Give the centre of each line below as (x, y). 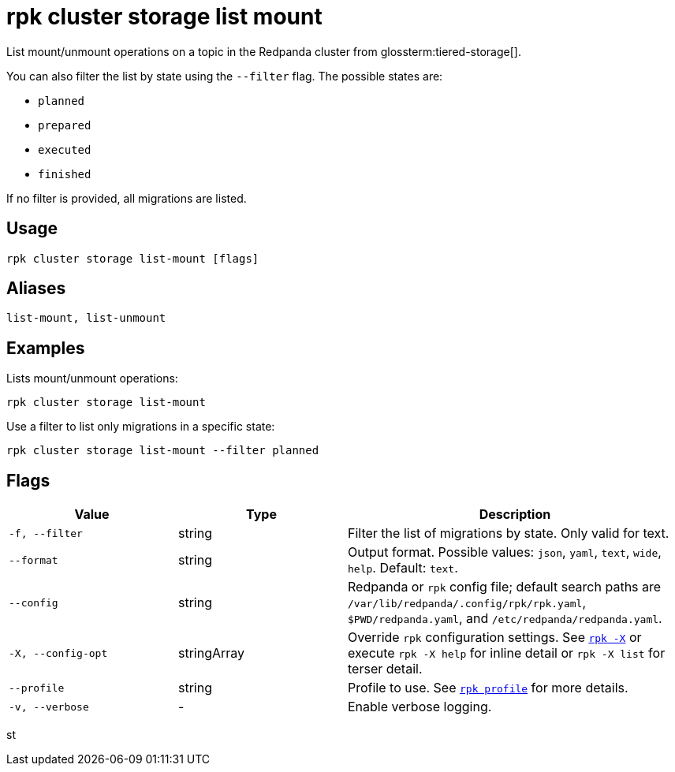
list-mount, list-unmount (86, 318)
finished (65, 174)
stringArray (212, 653)
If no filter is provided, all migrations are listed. (127, 198)
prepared (65, 125)
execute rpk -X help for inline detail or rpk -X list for (507, 653)
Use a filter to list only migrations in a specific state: (141, 427)
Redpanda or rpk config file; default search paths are (505, 587)
